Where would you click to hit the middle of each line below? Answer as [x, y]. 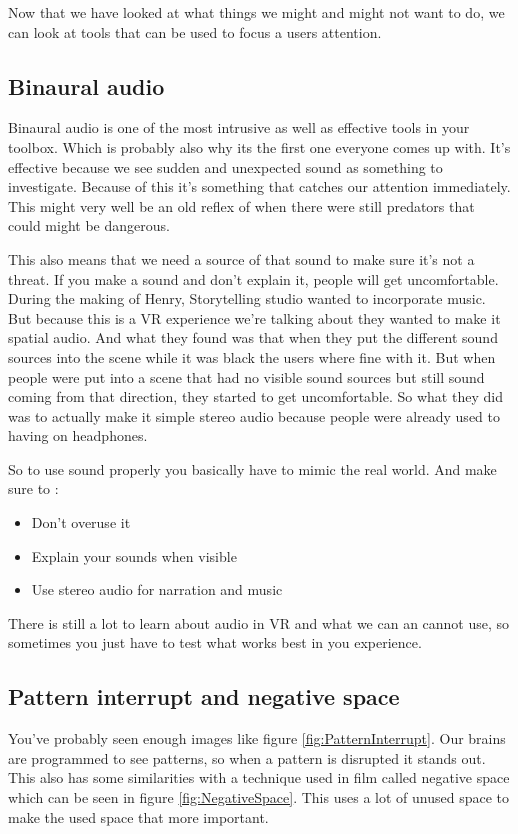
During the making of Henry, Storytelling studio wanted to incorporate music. [247, 298]
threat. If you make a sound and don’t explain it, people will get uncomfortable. [253, 278]
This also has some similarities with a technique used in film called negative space [259, 777]
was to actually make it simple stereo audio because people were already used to [254, 415]
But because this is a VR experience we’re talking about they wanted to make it [254, 317]
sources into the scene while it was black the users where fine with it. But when [252, 356]
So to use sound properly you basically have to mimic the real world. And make [252, 468]
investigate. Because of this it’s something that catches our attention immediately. [259, 186]
